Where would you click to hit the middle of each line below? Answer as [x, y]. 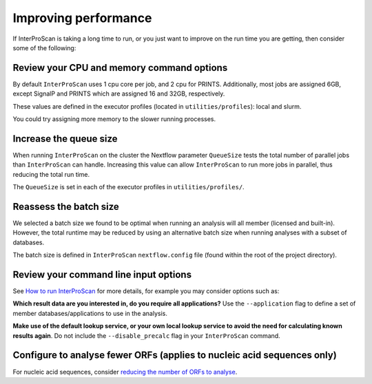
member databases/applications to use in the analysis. [90, 313]
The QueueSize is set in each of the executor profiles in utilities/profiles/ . [128, 187]
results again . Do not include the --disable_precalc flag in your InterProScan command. [146, 335]
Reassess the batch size [66, 206]
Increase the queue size [65, 139]
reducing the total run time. [51, 174]
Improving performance [82, 18]
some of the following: [44, 47]
